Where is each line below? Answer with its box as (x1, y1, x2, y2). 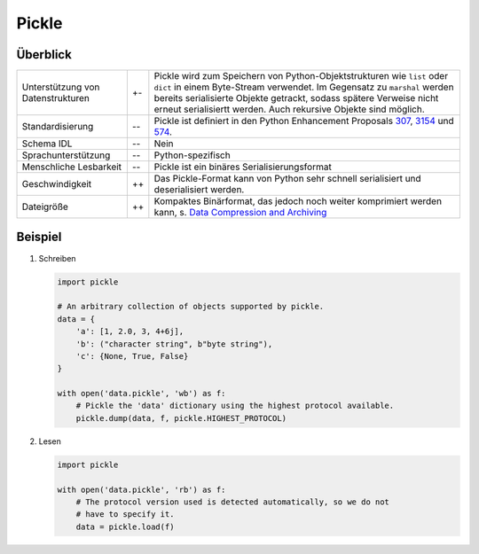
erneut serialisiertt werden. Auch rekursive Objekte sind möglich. (153, 103, 425, 115)
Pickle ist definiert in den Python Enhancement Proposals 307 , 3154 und (153, 115, 454, 128)
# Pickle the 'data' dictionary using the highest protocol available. (75, 401, 395, 411)
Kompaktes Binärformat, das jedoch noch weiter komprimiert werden (153, 195, 443, 207)
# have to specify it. (75, 510, 175, 519)
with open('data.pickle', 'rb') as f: (57, 484, 226, 495)
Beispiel (16, 230, 62, 245)
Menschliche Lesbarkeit (21, 160, 122, 173)
